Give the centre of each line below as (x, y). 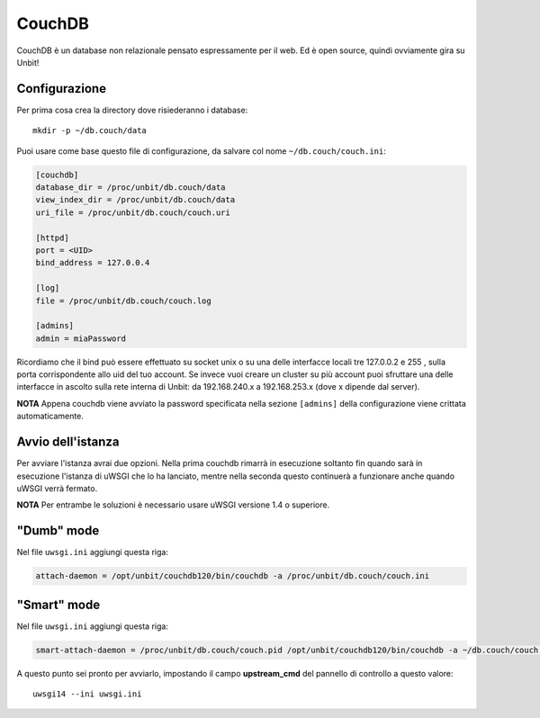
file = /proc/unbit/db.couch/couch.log (123, 301)
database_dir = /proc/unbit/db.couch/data (130, 188)
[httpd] (52, 238)
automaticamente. (50, 416)
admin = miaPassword (81, 338)
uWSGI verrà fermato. (57, 488)
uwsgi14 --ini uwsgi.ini (87, 694)
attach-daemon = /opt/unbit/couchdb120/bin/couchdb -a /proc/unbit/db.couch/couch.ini (233, 576)
